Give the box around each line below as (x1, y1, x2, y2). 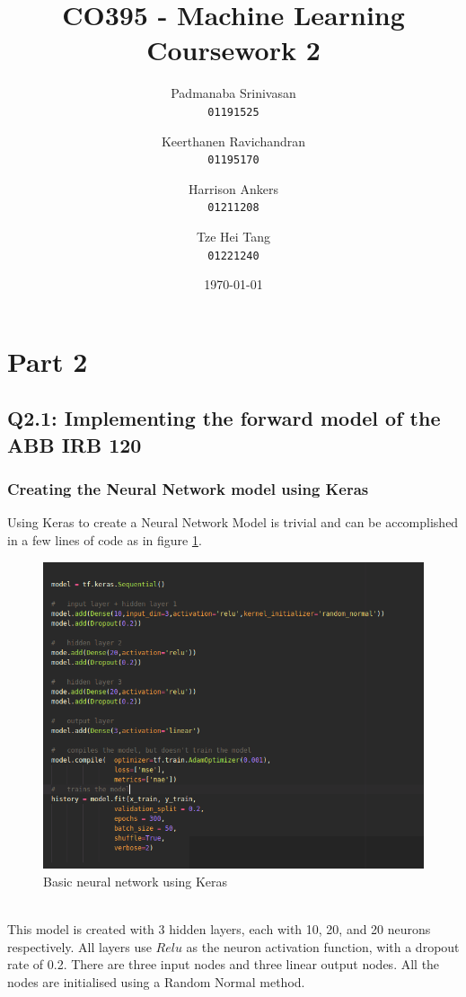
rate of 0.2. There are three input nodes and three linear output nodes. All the (7, 955, 440, 974)
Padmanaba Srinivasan (171, 84, 296, 102)
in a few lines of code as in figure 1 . (7, 531, 202, 550)
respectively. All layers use (7, 937, 152, 956)
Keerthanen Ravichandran (161, 131, 306, 150)
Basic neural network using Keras (43, 872, 228, 890)
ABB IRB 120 (7, 430, 142, 458)
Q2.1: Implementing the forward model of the (7, 404, 441, 432)
